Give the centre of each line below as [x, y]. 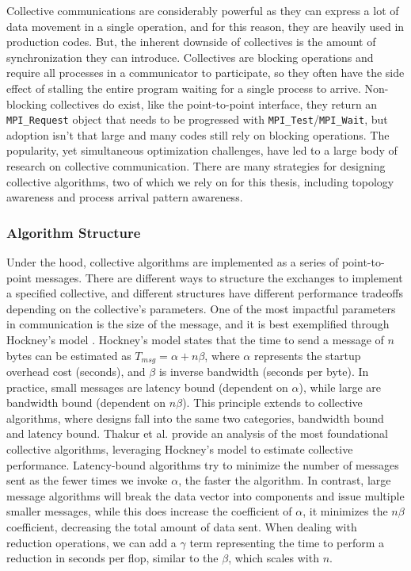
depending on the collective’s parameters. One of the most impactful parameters [201, 308]
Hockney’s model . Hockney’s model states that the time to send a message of [195, 339]
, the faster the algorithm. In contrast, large [285, 480]
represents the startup [307, 355]
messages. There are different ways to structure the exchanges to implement [219, 277]
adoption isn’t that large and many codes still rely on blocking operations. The [198, 134]
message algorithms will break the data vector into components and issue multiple [205, 495]
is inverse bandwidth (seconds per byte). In [264, 372]
